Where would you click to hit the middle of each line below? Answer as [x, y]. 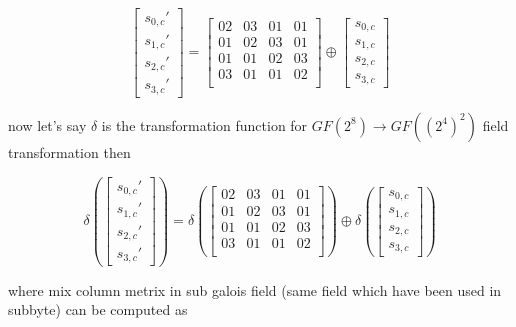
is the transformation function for [204, 124]
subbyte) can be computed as [98, 309]
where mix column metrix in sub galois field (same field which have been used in [255, 289]
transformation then [69, 151]
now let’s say [47, 124]
